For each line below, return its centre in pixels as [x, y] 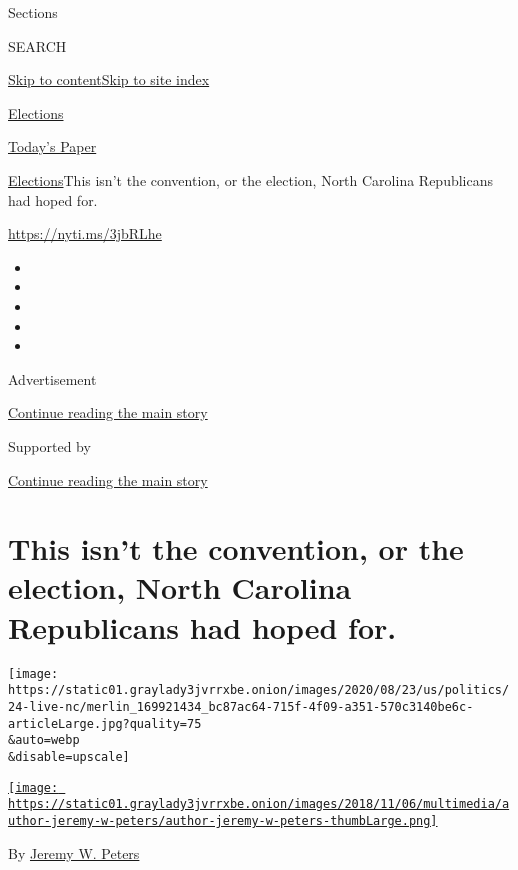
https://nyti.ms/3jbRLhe [85, 233]
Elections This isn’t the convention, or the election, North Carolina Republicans [251, 179]
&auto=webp [44, 740]
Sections [33, 12]
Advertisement [52, 378]
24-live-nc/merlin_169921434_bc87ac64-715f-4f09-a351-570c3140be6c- [241, 706]
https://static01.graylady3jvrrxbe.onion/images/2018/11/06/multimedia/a [259, 804]
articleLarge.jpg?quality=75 [105, 723]
